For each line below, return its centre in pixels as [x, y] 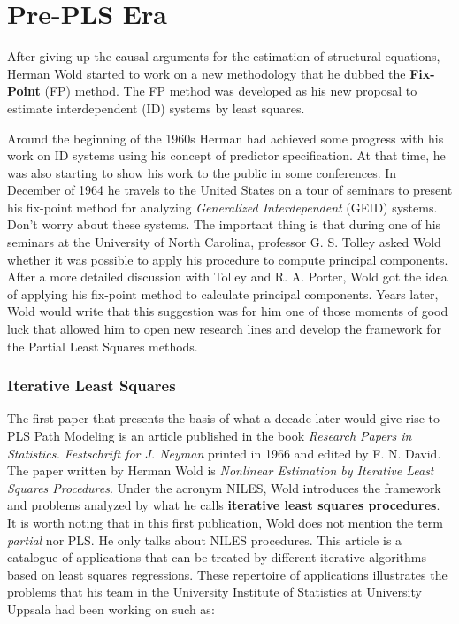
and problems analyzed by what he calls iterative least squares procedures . [224, 505]
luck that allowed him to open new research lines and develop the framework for [225, 329]
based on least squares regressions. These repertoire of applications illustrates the [227, 574]
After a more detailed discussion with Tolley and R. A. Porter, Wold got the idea [227, 277]
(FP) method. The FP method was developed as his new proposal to [231, 91]
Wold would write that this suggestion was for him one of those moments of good [228, 311]
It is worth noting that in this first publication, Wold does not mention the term [225, 522]
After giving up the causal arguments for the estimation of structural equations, [224, 56]
